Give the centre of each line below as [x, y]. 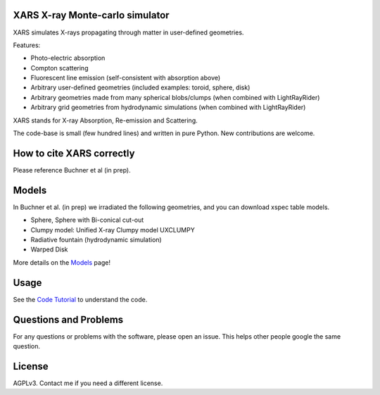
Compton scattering [59, 68]
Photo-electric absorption [68, 58]
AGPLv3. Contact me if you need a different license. [88, 383]
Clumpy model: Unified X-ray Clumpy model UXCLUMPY [113, 230]
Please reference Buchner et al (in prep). [72, 170]
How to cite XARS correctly [74, 153]
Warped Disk [49, 249]
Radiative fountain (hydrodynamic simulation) [96, 240]
